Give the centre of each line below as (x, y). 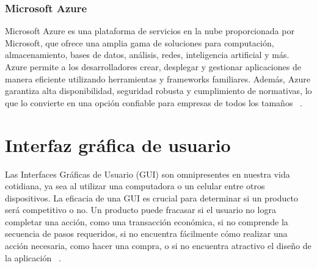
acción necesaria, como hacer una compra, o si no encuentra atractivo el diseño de (158, 246)
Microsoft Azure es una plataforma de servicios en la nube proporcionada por (150, 31)
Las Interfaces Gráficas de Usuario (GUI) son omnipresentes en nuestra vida (148, 174)
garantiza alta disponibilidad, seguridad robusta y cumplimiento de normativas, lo (158, 91)
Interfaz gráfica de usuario (118, 144)
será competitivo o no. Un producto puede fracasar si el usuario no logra (140, 210)
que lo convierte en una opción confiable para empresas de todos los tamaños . (154, 102)
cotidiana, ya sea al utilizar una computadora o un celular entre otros (135, 186)
